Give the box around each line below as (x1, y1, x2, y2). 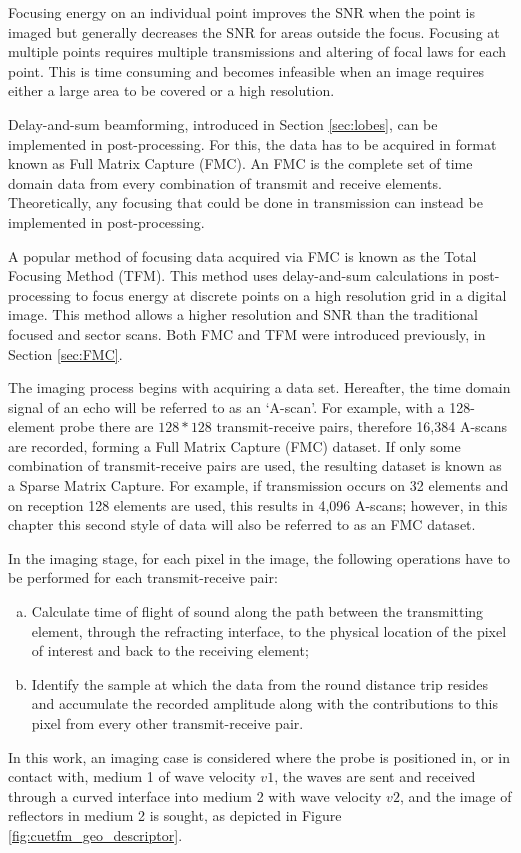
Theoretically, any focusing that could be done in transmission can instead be (8, 192, 483, 213)
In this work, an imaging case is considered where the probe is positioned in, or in (8, 746, 510, 767)
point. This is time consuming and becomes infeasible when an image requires (8, 60, 485, 81)
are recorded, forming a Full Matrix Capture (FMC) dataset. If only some (8, 435, 461, 456)
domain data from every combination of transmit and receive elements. (8, 172, 442, 193)
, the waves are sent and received (274, 766, 476, 787)
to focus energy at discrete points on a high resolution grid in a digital (75, 284, 507, 305)
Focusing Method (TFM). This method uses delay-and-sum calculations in (8, 265, 464, 286)
